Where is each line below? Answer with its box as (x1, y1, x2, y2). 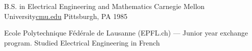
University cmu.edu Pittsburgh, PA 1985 (4, 10, 128, 21)
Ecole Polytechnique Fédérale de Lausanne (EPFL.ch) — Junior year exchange (4, 27, 248, 38)
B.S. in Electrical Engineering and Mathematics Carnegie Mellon (4, 1, 205, 11)
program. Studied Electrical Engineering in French (4, 37, 160, 47)
